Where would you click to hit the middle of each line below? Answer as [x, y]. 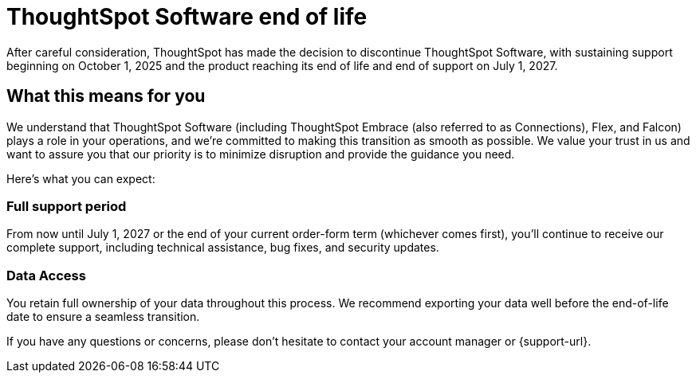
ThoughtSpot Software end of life [187, 17]
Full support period [67, 206]
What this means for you [106, 96]
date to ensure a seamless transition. [103, 317]
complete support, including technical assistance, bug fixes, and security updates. [223, 248]
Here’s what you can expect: [81, 178]
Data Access [46, 275]
